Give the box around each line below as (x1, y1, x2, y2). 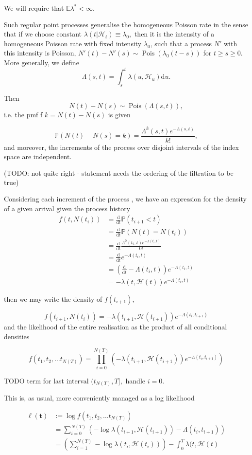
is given (108, 109, 131, 120)
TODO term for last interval (4, 375, 89, 385)
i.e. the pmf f (4, 109, 43, 120)
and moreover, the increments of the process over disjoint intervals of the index (4, 142, 239, 152)
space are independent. (4, 151, 72, 162)
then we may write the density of (4, 293, 102, 304)
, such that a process (150, 38, 212, 48)
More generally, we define (4, 57, 79, 67)
